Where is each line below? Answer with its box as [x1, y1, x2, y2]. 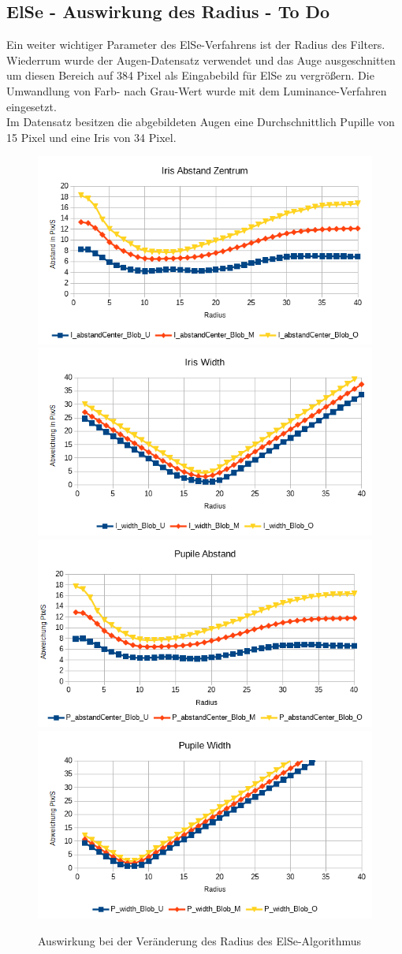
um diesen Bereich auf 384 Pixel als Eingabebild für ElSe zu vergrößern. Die [6, 67, 374, 84]
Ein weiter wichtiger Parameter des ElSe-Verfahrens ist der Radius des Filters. [6, 36, 385, 53]
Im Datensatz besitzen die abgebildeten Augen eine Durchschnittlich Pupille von [6, 114, 395, 130]
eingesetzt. [6, 98, 57, 114]
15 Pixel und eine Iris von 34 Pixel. [6, 129, 177, 145]
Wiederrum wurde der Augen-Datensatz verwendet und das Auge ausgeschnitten [6, 51, 396, 68]
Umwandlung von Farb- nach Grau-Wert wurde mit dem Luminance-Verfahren [6, 82, 387, 99]
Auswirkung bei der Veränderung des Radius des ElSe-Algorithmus [38, 932, 362, 948]
